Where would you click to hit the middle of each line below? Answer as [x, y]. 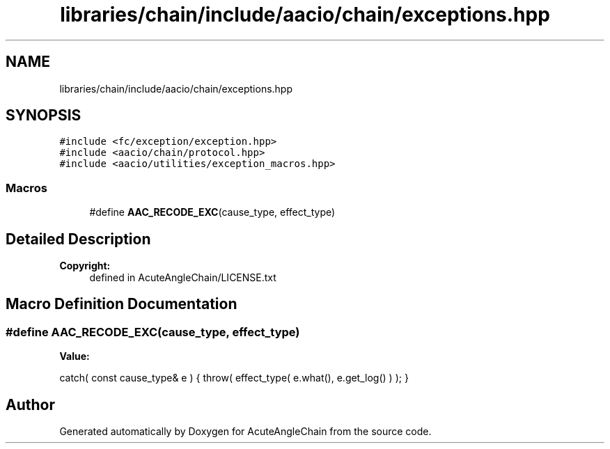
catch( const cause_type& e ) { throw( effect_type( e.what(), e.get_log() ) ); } [234, 378]
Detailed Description [78, 239]
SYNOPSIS [44, 116]
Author [30, 404]
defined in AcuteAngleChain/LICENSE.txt [183, 278]
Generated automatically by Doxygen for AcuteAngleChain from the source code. [245, 432]
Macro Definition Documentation [122, 304]
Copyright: [85, 266]
